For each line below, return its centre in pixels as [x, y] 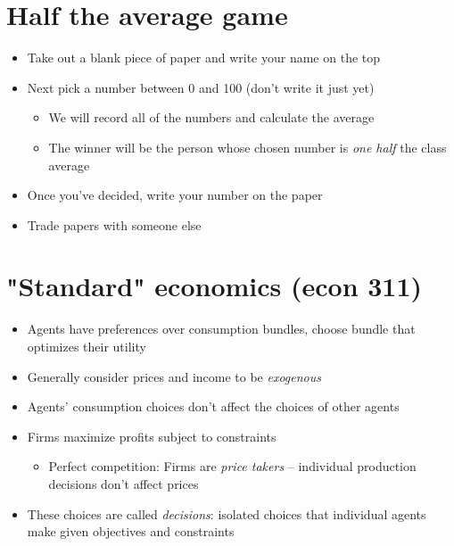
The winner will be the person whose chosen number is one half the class [248, 147]
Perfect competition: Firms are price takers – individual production [232, 466]
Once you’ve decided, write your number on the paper [175, 195]
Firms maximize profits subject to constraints [152, 436]
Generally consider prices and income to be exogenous [174, 376]
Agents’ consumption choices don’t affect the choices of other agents [213, 406]
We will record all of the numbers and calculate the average [211, 117]
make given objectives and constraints [131, 531]
